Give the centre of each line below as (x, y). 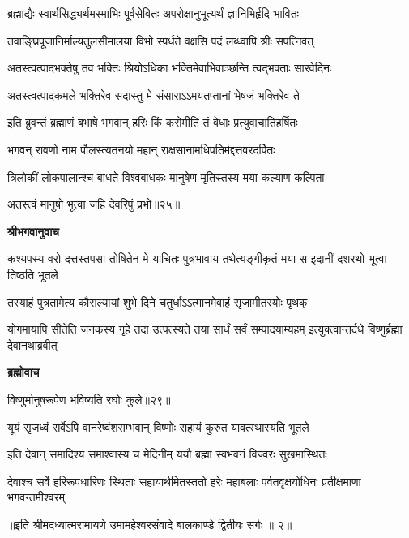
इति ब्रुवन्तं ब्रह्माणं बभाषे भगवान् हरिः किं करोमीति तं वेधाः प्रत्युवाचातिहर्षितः (153, 122)
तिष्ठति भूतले (33, 274)
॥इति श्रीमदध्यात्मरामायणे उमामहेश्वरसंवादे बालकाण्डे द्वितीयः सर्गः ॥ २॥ (150, 524)
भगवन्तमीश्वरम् (36, 497)
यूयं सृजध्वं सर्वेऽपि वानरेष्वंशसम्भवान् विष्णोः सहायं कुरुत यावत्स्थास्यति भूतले (158, 426)
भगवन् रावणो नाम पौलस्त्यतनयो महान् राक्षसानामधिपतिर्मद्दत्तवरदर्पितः (141, 149)
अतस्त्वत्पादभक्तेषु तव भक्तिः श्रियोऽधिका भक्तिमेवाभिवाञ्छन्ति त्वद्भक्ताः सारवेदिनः (170, 68)
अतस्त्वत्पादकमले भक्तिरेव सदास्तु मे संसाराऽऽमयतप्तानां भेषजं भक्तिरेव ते (153, 95)
